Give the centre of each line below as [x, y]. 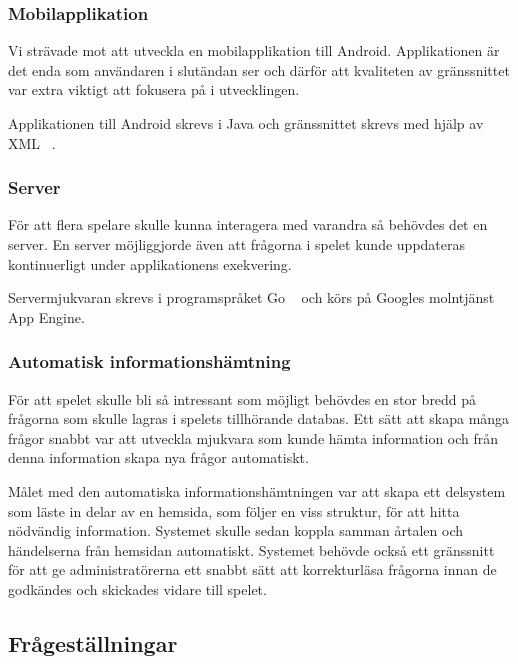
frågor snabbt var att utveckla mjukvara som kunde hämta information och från [253, 437]
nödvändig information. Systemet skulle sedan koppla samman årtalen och [236, 530]
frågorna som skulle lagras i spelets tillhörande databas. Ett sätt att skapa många [259, 418]
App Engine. [46, 316]
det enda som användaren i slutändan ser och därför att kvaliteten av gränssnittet [259, 69]
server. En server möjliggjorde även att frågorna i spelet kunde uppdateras [237, 244]
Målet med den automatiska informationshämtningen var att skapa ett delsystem [257, 490]
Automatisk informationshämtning [149, 361]
